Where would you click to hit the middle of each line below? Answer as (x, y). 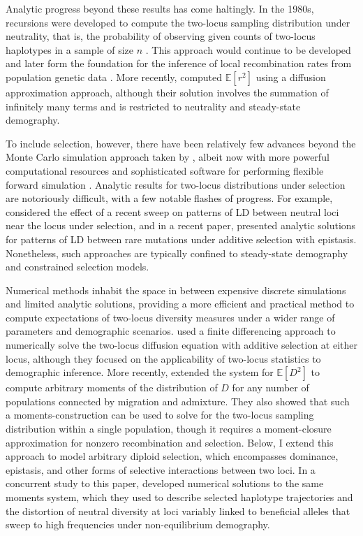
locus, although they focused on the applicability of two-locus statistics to (163, 358)
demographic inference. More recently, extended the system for (140, 372)
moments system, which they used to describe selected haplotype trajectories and (179, 497)
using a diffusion (291, 77)
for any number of (271, 387)
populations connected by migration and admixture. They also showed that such (178, 401)
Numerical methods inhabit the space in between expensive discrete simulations (176, 290)
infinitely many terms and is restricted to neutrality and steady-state (153, 106)
